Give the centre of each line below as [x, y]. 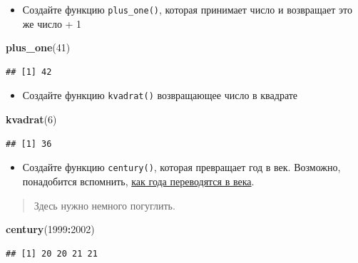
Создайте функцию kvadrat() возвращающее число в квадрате [160, 95]
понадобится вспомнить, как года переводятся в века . [138, 181]
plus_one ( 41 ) [38, 47]
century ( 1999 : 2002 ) [50, 229]
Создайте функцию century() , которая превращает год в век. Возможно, [181, 167]
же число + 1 [52, 23]
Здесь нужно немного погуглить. [104, 205]
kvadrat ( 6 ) [31, 119]
